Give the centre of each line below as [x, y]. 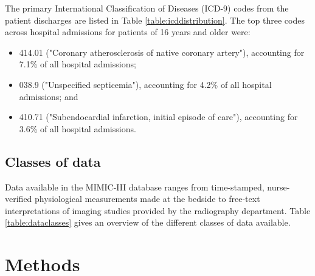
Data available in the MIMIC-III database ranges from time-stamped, [135, 187]
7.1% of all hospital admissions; [78, 64]
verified [19, 199]
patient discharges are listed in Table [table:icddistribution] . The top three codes [155, 20]
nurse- [279, 187]
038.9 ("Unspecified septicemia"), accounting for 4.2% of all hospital [145, 84]
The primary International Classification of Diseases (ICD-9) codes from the [147, 8]
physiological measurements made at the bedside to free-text [147, 199]
